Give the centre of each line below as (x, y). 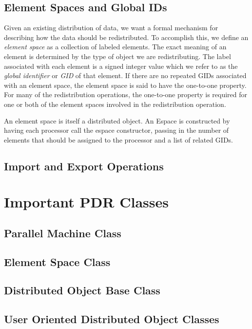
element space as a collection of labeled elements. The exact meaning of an (115, 47)
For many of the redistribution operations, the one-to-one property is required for (126, 94)
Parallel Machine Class (63, 233)
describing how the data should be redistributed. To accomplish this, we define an (126, 37)
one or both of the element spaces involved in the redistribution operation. (115, 104)
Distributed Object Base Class (82, 290)
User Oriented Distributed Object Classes (112, 319)
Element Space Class (57, 261)
